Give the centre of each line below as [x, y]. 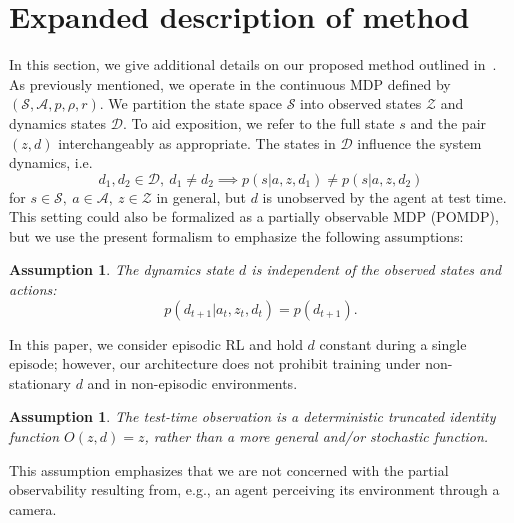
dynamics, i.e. [51, 162]
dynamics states [58, 122]
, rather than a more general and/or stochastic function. [316, 436]
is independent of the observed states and [376, 269]
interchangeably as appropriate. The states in [197, 142]
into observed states [361, 103]
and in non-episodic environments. [192, 382]
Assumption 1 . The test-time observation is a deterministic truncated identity [252, 416]
